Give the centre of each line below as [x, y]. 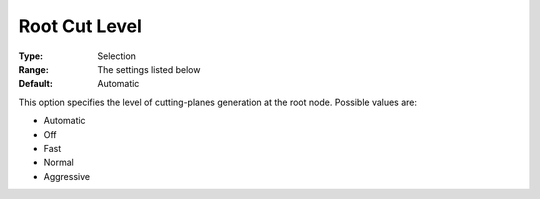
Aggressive [66, 176]
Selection [117, 56]
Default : [36, 84]
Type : [31, 56]
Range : [33, 69]
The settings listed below [149, 69]
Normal [58, 162]
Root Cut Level [80, 26]
